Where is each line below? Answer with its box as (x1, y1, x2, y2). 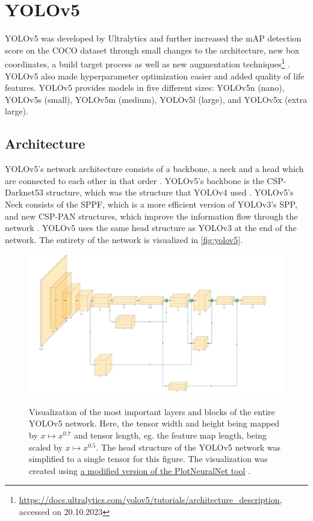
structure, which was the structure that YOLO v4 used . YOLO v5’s (46, 186, 294, 199)
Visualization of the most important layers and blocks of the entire (29, 405, 275, 418)
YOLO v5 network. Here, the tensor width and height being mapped (29, 417, 280, 430)
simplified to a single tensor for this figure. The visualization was (29, 452, 268, 465)
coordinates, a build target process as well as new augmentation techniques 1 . (5, 56, 290, 70)
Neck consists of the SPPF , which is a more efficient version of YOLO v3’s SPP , (5, 197, 297, 210)
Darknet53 (5, 186, 44, 199)
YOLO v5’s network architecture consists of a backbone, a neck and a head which (5, 162, 304, 175)
